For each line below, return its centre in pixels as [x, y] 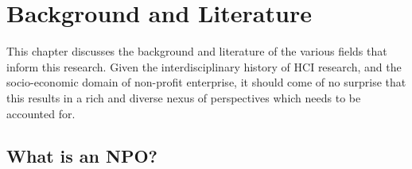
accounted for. [41, 113]
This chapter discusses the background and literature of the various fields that [197, 51]
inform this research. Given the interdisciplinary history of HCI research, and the [204, 66]
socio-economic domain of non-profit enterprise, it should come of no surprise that [206, 82]
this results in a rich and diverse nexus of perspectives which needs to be [184, 97]
